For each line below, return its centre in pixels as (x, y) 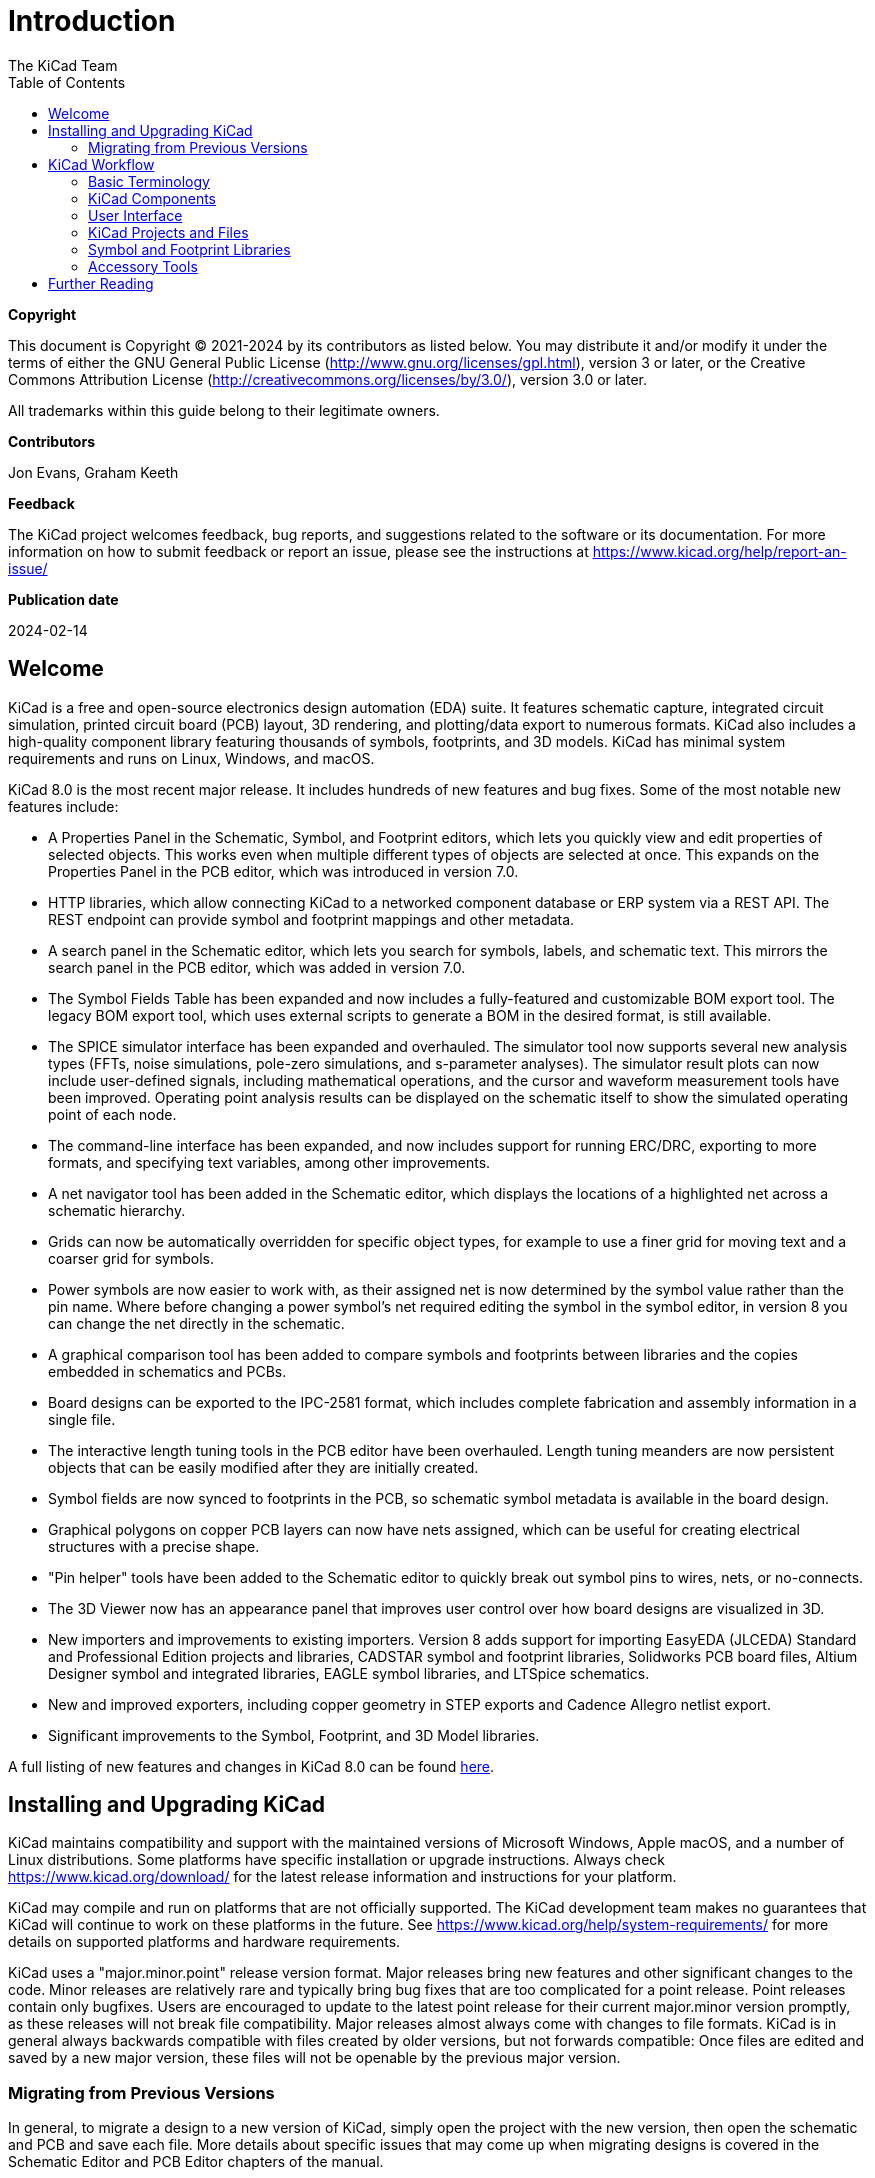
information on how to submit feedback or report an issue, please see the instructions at (298, 551)
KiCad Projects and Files (168, 232)
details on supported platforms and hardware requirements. (204, 1942)
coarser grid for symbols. (131, 1258)
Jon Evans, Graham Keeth (93, 472)
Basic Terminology (149, 181)
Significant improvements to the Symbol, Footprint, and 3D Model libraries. (294, 1735)
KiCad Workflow (101, 164)
